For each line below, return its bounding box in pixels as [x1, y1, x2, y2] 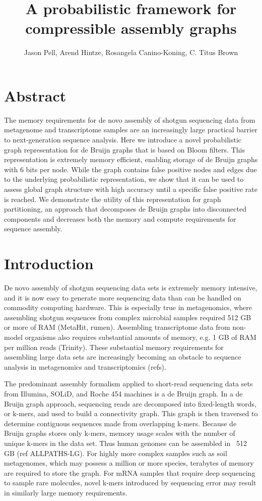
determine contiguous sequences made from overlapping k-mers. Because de [4, 418, 237, 428]
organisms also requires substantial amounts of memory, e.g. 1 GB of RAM [25, 332, 256, 342]
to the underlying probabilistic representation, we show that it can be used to [4, 174, 244, 184]
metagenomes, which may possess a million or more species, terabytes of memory [4, 458, 254, 468]
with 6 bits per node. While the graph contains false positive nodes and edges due [4, 164, 257, 174]
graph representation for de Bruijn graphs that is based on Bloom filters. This [4, 144, 245, 155]
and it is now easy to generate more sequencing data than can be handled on [4, 292, 241, 303]
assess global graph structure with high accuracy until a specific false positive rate [4, 184, 257, 194]
